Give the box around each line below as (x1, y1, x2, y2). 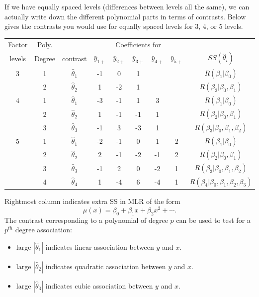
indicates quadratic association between (45, 261, 166, 271)
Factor (8, 39, 28, 49)
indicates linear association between (45, 241, 154, 252)
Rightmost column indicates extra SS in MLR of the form (4, 196, 180, 206)
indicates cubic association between (45, 280, 153, 291)
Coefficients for (115, 39, 161, 49)
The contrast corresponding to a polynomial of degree (4, 214, 168, 225)
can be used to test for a (176, 214, 251, 225)
